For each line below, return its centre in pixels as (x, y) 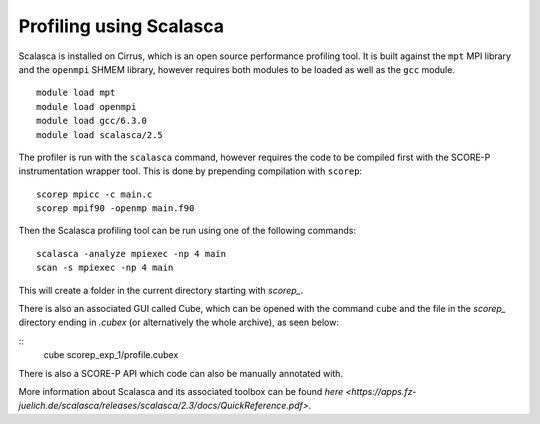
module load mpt (76, 93)
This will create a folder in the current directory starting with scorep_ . (161, 290)
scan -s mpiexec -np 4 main (105, 268)
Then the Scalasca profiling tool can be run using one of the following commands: (187, 231)
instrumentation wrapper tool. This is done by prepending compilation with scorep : (190, 171)
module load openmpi (86, 106)
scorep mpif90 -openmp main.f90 (115, 208)
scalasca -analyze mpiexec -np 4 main (131, 253)
